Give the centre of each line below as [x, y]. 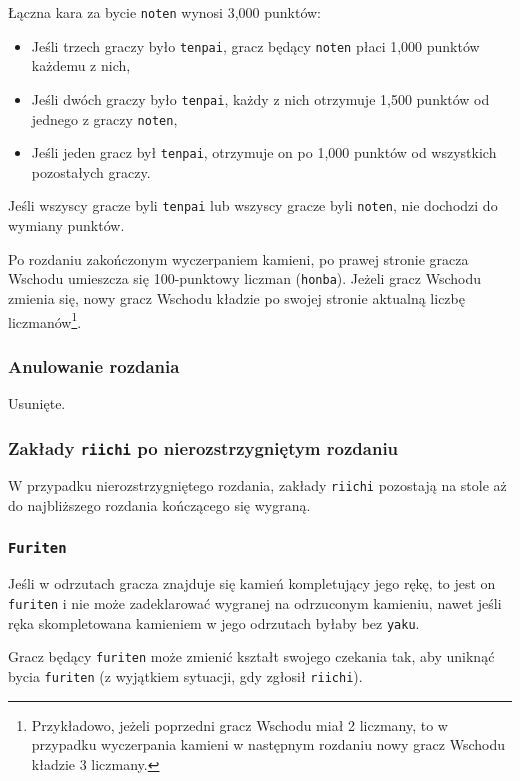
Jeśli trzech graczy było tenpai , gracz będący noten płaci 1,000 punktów [255, 45]
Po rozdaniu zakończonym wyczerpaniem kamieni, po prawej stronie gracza [238, 258]
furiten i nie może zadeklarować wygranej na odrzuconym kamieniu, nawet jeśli [255, 603]
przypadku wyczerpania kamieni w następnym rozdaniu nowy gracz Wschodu [268, 744]
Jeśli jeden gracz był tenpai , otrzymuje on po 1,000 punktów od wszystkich [264, 152]
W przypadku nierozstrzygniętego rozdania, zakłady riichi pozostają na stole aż [257, 485]
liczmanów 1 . [45, 320]
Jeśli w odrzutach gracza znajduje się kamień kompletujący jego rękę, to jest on [252, 583]
